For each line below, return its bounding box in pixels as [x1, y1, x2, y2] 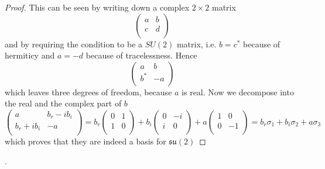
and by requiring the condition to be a [5, 37, 143, 50]
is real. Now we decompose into [182, 85, 294, 98]
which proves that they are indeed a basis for [5, 135, 166, 147]
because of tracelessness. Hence [85, 49, 197, 61]
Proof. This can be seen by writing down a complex [5, 1, 190, 13]
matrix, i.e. [176, 37, 217, 50]
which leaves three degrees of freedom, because [5, 85, 172, 98]
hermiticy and [5, 49, 55, 61]
